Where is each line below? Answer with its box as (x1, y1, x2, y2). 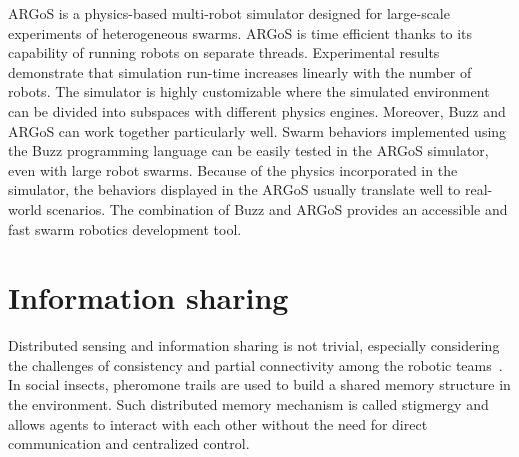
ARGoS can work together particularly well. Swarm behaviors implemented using (8, 120, 507, 141)
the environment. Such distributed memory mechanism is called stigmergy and (8, 394, 489, 415)
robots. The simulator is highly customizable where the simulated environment (8, 81, 490, 102)
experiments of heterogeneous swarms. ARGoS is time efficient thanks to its (8, 22, 473, 43)
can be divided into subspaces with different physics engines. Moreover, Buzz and (8, 100, 506, 121)
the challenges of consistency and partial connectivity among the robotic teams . (8, 354, 503, 375)
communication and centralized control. (8, 433, 250, 454)
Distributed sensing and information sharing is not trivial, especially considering (8, 335, 500, 356)
